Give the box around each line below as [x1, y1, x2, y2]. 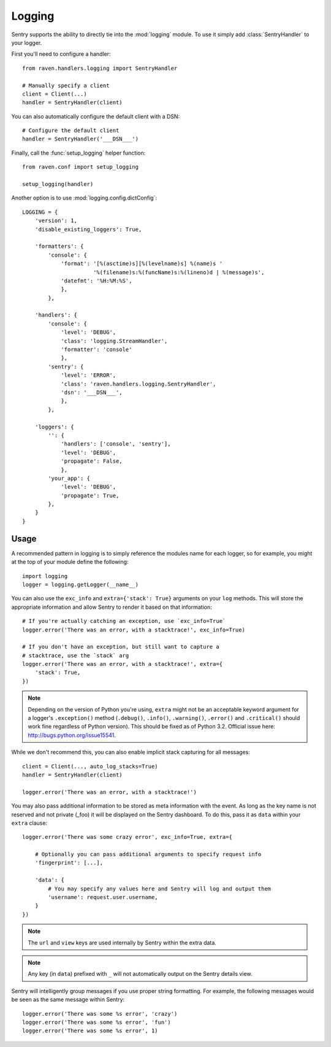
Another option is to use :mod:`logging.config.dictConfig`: [11, 194, 158, 202]
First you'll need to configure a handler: [11, 50, 111, 58]
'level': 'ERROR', [61, 372, 116, 379]
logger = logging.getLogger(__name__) [22, 581, 139, 588]
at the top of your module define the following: [11, 558, 129, 566]
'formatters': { [34, 243, 84, 250]
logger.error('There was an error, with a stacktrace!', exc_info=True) [22, 626, 245, 633]
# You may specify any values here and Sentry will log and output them [48, 885, 272, 892]
